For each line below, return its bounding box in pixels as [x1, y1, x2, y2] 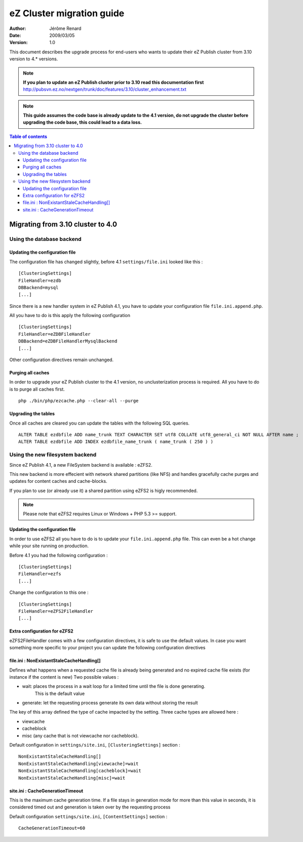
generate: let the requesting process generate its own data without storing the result [22, 700, 198, 706]
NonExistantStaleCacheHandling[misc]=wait [18, 775, 126, 781]
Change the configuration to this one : [9, 589, 89, 595]
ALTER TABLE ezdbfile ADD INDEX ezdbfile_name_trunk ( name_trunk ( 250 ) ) [18, 439, 214, 445]
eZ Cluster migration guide [9, 8, 125, 19]
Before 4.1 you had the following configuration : [9, 552, 108, 558]
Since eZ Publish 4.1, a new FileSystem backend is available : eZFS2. [9, 462, 153, 468]
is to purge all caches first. [9, 386, 65, 392]
